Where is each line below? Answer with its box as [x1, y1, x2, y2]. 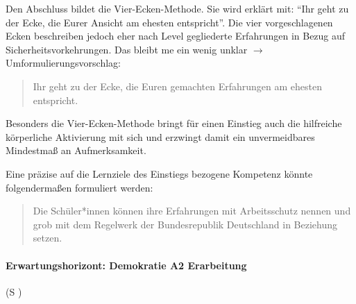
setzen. [33, 230, 62, 245]
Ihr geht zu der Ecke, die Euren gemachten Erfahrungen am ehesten [33, 78, 322, 93]
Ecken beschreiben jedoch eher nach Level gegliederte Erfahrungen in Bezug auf [6, 28, 346, 43]
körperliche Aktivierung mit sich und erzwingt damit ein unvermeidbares [6, 129, 315, 144]
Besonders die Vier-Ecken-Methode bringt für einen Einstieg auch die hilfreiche [6, 116, 342, 130]
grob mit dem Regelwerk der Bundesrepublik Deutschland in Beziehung [33, 217, 337, 231]
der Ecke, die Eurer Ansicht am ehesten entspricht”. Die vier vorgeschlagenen [6, 15, 333, 29]
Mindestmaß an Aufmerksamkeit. [6, 143, 146, 158]
